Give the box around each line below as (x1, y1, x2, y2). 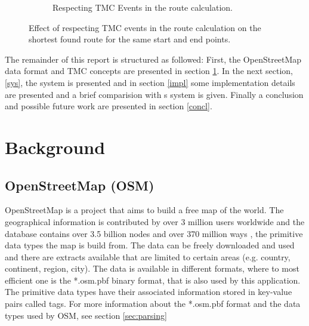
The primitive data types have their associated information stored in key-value (5, 285, 292, 298)
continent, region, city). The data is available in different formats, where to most (5, 262, 299, 275)
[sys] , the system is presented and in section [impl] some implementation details (5, 76, 295, 88)
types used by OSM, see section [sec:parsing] (5, 309, 167, 321)
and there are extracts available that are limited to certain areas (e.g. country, (5, 250, 291, 263)
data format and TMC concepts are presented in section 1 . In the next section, (5, 64, 293, 77)
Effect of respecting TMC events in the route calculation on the (29, 21, 261, 33)
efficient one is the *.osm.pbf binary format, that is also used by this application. (5, 273, 301, 286)
